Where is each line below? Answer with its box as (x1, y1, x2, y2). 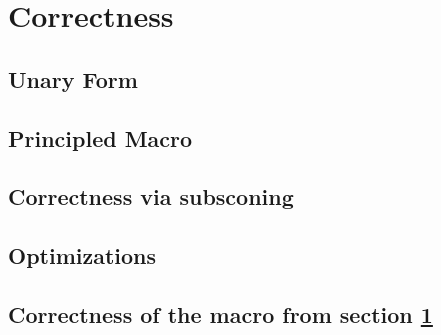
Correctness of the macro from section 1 (8, 298, 433, 329)
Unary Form (8, 63, 138, 94)
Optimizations (8, 240, 157, 271)
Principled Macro (8, 122, 193, 153)
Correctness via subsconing (8, 181, 294, 212)
